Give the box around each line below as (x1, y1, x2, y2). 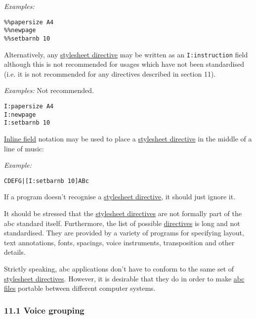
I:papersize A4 (4, 103, 54, 110)
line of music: (4, 143, 44, 153)
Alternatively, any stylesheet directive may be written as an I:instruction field (4, 49, 248, 59)
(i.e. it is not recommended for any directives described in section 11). (4, 68, 216, 79)
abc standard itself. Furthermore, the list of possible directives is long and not (4, 218, 240, 228)
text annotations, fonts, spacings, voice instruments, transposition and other (4, 237, 235, 247)
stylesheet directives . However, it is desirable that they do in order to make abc (4, 273, 245, 283)
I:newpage (4, 111, 36, 118)
